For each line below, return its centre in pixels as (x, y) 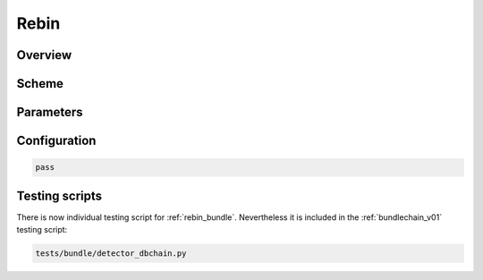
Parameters (50, 112)
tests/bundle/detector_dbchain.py (111, 254)
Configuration (56, 141)
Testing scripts (59, 195)
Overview (44, 55)
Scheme (40, 84)
